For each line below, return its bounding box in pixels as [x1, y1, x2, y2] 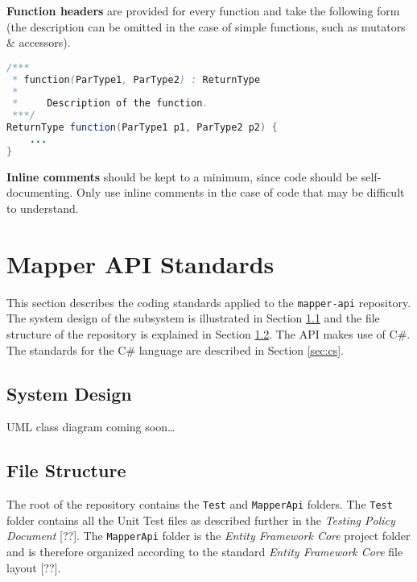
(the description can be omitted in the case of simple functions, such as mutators [6, 18, 406, 35]
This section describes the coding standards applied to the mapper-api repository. [6, 293, 411, 310]
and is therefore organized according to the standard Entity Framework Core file [6, 543, 403, 560]
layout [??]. [6, 559, 61, 576]
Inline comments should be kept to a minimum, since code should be [6, 168, 358, 185]
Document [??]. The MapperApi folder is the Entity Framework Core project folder [6, 527, 411, 544]
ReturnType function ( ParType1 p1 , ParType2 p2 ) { [6, 122, 278, 134]
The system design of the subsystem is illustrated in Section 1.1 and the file [6, 310, 380, 326]
